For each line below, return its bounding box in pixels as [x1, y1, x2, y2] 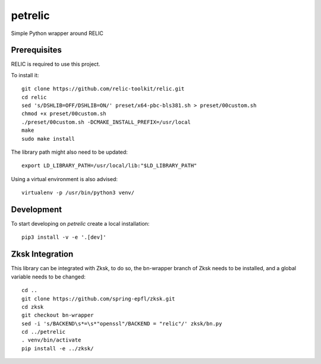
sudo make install [21, 135, 75, 142]
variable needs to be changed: [11, 273, 86, 280]
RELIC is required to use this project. [11, 61, 100, 68]
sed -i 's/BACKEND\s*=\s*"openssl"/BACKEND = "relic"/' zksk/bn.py [21, 320, 222, 327]
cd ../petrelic [21, 328, 66, 335]
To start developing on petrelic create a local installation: [11, 220, 150, 227]
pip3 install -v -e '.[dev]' [21, 234, 106, 240]
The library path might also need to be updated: [11, 148, 128, 156]
